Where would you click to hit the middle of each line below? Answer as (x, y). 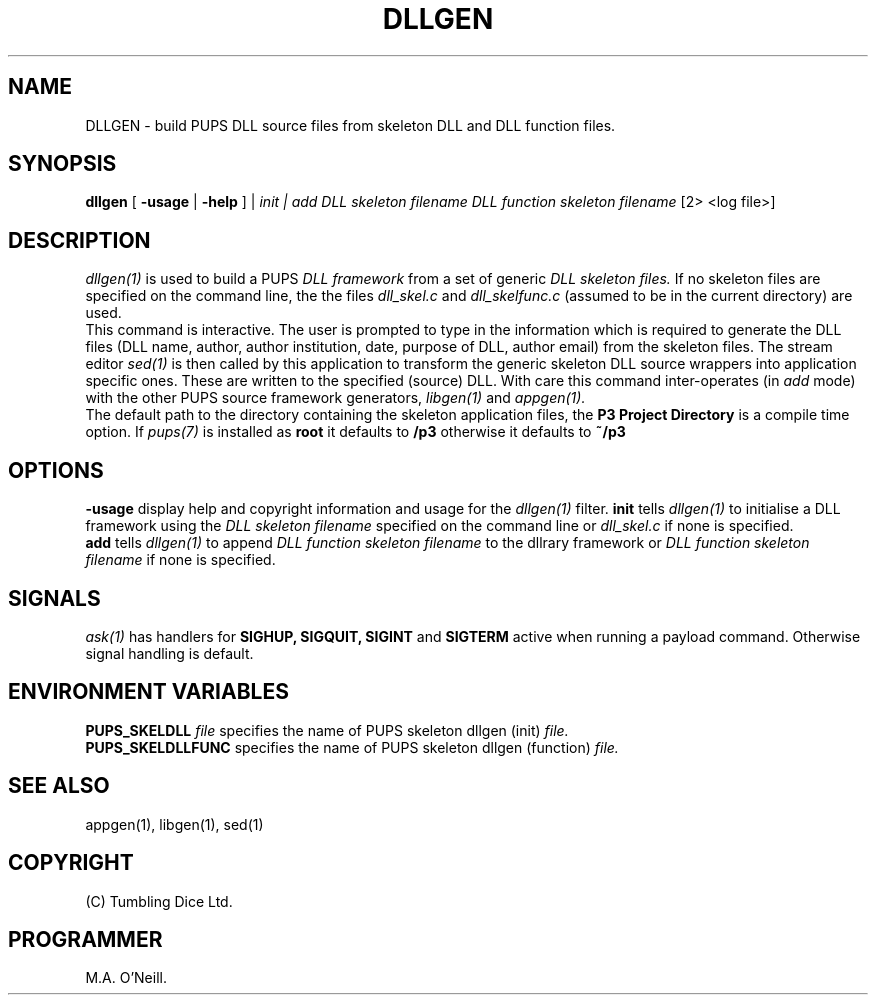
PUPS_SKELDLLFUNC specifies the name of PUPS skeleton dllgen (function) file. (352, 747)
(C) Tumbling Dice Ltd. (159, 901)
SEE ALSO (59, 786)
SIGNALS (54, 598)
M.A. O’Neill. (126, 978)
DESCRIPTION (79, 240)
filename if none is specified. (180, 560)
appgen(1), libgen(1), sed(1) (174, 824)
